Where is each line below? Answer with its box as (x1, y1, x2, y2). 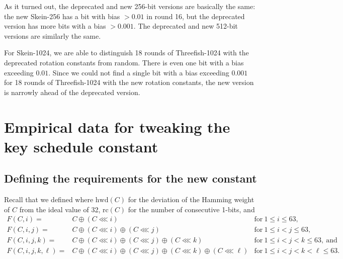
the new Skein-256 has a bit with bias (4, 11, 120, 21)
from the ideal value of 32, (19, 204, 101, 214)
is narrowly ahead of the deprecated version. (4, 87, 140, 97)
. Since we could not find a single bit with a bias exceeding (48, 67, 229, 77)
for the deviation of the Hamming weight (128, 194, 254, 205)
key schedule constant (4, 136, 158, 156)
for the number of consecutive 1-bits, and (128, 204, 255, 214)
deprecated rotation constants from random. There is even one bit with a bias (4, 57, 244, 67)
